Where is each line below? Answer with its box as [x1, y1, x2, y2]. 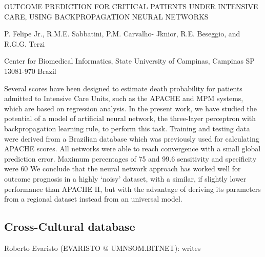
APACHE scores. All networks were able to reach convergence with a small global [4, 143, 261, 154]
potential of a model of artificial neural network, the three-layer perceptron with [4, 113, 256, 124]
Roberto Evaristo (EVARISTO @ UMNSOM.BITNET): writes [4, 242, 201, 253]
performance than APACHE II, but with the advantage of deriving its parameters [4, 183, 261, 194]
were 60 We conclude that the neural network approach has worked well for [4, 163, 241, 174]
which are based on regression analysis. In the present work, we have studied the [4, 103, 257, 113]
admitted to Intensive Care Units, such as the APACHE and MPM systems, [4, 93, 243, 104]
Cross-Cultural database [4, 219, 135, 234]
